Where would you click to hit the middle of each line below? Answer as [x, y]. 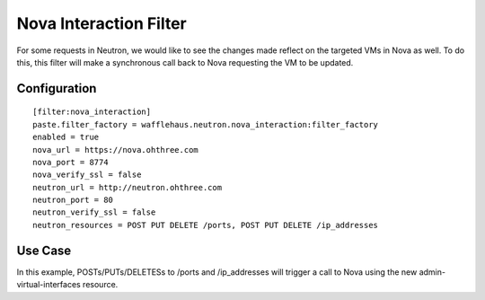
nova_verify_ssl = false [87, 175]
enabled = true [66, 137]
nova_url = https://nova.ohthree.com [116, 150]
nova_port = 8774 [71, 162]
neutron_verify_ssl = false [94, 212]
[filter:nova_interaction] [92, 112]
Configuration [57, 88]
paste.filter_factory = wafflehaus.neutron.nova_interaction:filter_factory [206, 124]
